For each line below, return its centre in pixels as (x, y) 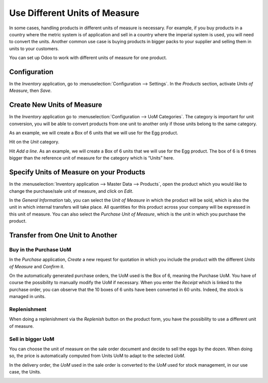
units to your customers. (34, 48)
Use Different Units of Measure (74, 13)
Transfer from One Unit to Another (63, 235)
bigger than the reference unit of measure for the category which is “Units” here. (92, 158)
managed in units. (27, 297)
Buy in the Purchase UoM (40, 249)
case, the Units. (25, 372)
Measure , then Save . (31, 91)
